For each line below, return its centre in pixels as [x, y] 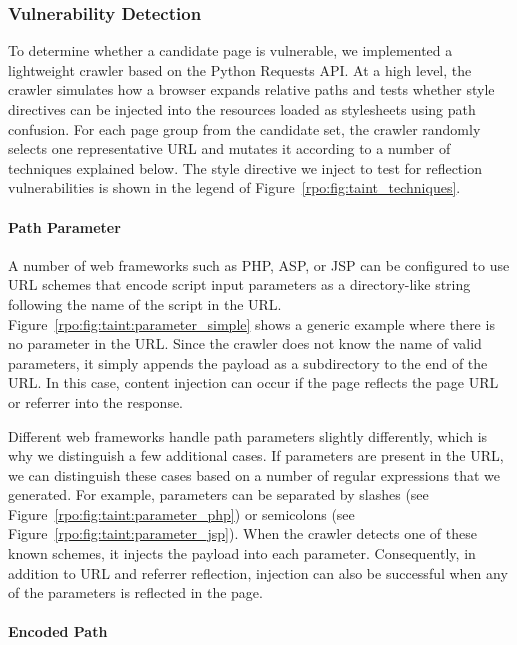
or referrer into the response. [95, 401]
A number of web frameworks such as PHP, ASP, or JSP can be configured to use [259, 264]
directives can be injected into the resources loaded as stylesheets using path [242, 109]
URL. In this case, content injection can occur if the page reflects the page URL [253, 382]
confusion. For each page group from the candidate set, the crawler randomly [244, 128]
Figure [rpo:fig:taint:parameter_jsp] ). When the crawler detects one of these [242, 533]
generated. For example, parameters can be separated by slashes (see [218, 494]
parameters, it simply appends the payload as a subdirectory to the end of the [248, 362]
